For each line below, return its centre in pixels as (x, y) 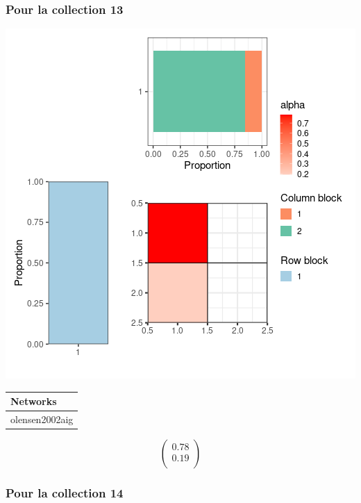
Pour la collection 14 (65, 493)
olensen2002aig (42, 419)
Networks (34, 401)
